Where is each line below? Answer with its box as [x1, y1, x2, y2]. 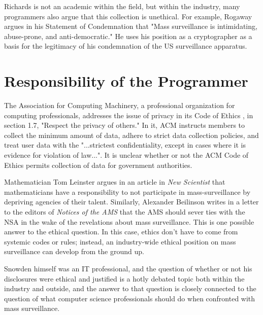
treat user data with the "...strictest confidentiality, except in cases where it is [4, 139, 246, 150]
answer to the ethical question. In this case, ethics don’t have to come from [4, 226, 238, 237]
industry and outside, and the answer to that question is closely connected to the [4, 283, 256, 294]
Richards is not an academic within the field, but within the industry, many [4, 1, 240, 11]
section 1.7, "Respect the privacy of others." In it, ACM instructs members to [4, 120, 245, 130]
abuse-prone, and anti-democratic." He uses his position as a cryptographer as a [4, 30, 252, 41]
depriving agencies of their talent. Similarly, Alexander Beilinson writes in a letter [4, 196, 259, 207]
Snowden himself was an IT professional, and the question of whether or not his [4, 263, 252, 273]
